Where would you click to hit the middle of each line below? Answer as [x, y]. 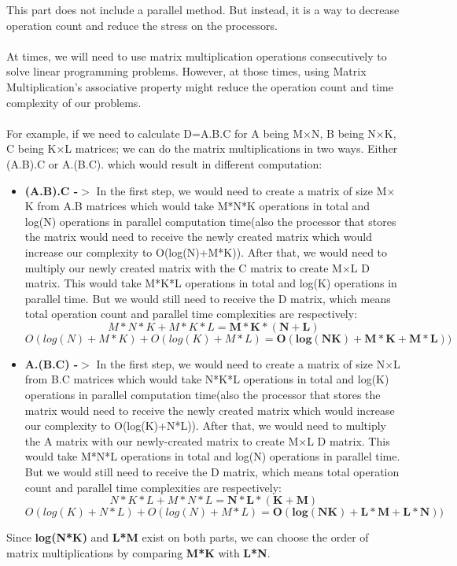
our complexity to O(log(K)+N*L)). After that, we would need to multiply [205, 425]
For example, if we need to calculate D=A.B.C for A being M [155, 133]
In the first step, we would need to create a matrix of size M [241, 190]
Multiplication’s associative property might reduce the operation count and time [200, 86]
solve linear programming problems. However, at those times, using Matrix [186, 71]
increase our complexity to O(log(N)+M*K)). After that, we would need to [206, 252]
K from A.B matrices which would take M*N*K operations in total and [197, 206]
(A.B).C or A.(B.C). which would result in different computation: [164, 163]
